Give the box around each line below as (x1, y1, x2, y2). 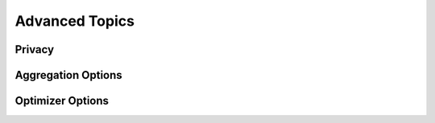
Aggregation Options (14, 68, 122, 82)
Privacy (14, 43, 55, 56)
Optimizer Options (14, 94, 109, 108)
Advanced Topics (14, 12, 135, 30)
